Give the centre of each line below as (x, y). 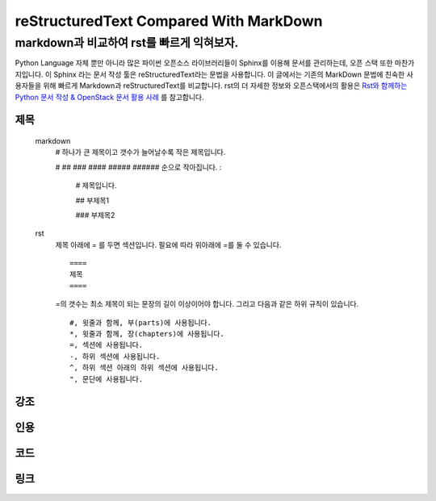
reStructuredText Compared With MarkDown (169, 21)
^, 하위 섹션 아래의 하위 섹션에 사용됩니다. (144, 368)
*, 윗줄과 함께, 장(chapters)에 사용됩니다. (147, 334)
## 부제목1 (92, 200)
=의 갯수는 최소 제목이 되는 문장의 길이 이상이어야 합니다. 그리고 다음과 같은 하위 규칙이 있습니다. (207, 304)
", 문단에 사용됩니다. (107, 379)
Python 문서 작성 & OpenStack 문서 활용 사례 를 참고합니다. (110, 97)
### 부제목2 (95, 215)
